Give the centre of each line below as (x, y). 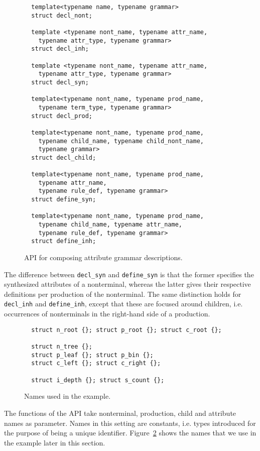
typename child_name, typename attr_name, (110, 225)
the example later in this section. (55, 442)
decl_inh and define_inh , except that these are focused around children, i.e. (123, 304)
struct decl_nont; (62, 15)
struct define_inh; (64, 241)
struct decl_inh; (60, 49)
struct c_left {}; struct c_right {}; (96, 363)
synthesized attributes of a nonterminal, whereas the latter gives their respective (127, 284)
